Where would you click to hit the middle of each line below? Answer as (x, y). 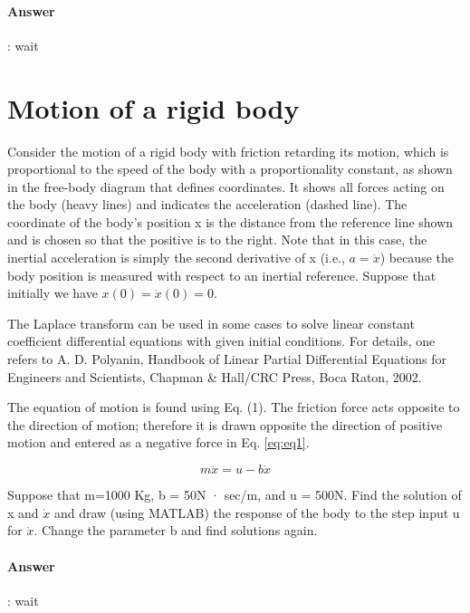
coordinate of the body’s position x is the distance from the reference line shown (230, 221)
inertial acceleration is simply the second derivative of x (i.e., (176, 258)
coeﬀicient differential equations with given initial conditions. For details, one (221, 341)
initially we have (53, 293)
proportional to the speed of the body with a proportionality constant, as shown (230, 169)
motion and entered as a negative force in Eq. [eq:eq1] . (158, 442)
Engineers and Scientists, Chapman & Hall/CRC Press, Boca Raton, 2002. (215, 376)
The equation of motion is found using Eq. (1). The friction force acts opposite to (234, 407)
